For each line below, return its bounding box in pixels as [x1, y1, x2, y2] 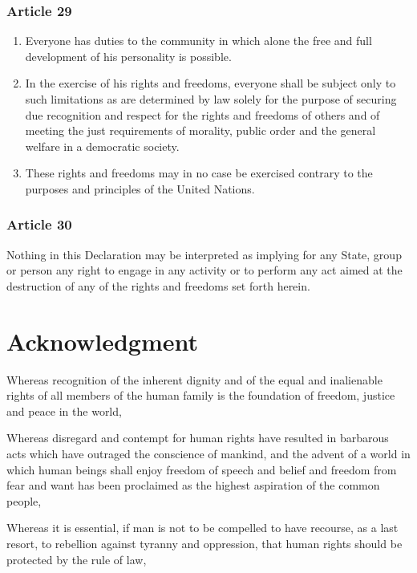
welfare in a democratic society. [25, 137, 180, 154]
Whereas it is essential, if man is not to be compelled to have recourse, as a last [6, 519, 399, 536]
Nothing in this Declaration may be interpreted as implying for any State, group [6, 246, 402, 262]
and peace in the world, [6, 402, 122, 419]
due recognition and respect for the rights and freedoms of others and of [25, 106, 380, 123]
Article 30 [6, 214, 72, 234]
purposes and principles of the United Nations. [25, 180, 255, 197]
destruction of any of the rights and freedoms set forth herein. [6, 277, 310, 294]
